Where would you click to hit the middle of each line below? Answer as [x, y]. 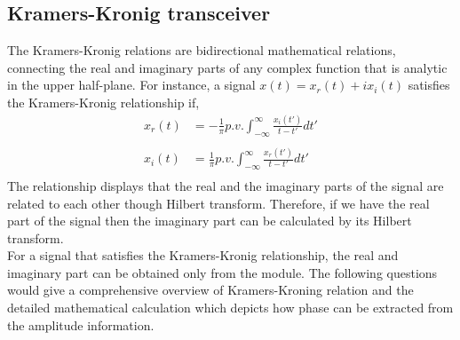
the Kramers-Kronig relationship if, [103, 102]
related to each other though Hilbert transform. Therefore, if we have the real [218, 203]
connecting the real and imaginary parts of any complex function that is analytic [227, 67]
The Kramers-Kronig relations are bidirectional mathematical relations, [202, 50]
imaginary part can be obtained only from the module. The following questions [222, 272]
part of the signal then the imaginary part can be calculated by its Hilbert [210, 221]
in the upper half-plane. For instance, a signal [131, 85]
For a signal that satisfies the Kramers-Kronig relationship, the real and [203, 255]
